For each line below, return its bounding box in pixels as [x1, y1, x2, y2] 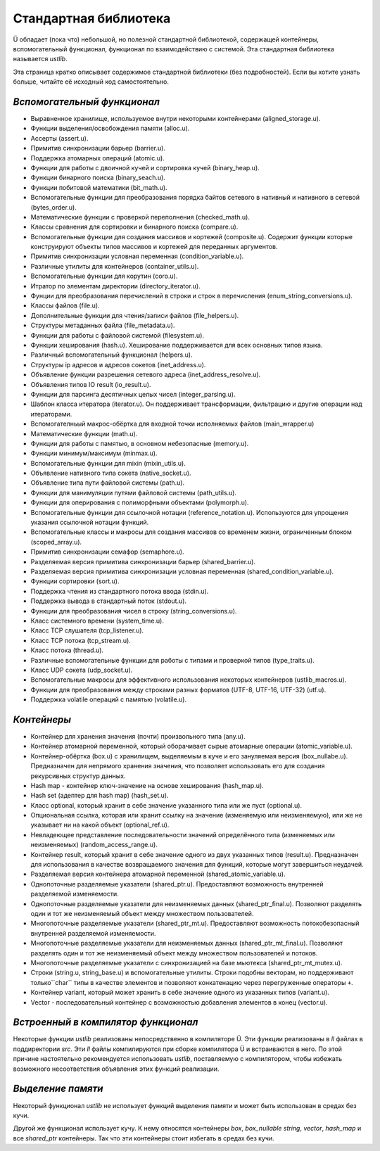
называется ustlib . [13, 55, 68, 63]
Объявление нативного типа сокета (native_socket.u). [30, 469, 191, 478]
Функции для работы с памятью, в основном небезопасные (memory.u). [30, 439, 249, 447]
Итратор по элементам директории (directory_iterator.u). [30, 281, 201, 290]
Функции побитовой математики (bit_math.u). [30, 183, 168, 191]
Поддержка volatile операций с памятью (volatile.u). [30, 695, 187, 704]
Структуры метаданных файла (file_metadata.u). [30, 321, 175, 330]
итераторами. [30, 409, 72, 418]
